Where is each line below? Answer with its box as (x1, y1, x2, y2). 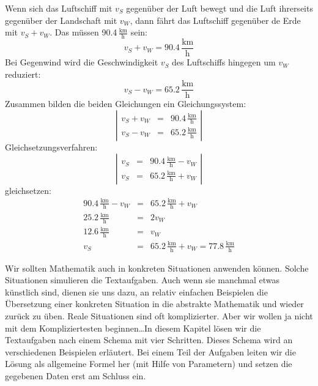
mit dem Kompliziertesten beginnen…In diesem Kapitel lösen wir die (5, 321, 261, 334)
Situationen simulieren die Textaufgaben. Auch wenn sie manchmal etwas (5, 273, 280, 286)
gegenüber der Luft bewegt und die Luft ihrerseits (126, 2, 313, 14)
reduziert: (5, 67, 41, 80)
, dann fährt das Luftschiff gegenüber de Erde (130, 13, 301, 26)
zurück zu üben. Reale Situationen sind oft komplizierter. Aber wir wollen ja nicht (5, 309, 313, 322)
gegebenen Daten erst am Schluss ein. (5, 369, 146, 382)
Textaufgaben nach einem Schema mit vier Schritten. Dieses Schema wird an (5, 333, 293, 346)
